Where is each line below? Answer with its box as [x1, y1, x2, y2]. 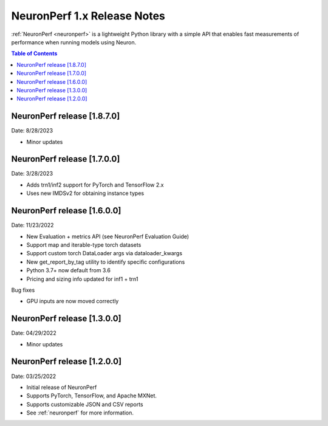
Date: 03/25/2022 [11, 373, 56, 380]
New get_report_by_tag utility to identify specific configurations [26, 258, 185, 266]
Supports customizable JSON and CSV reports [26, 400, 143, 408]
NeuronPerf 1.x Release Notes [11, 9, 165, 22]
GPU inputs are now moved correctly [26, 298, 119, 305]
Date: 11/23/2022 [11, 222, 54, 229]
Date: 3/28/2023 [11, 170, 53, 177]
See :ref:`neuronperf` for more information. [26, 409, 134, 416]
